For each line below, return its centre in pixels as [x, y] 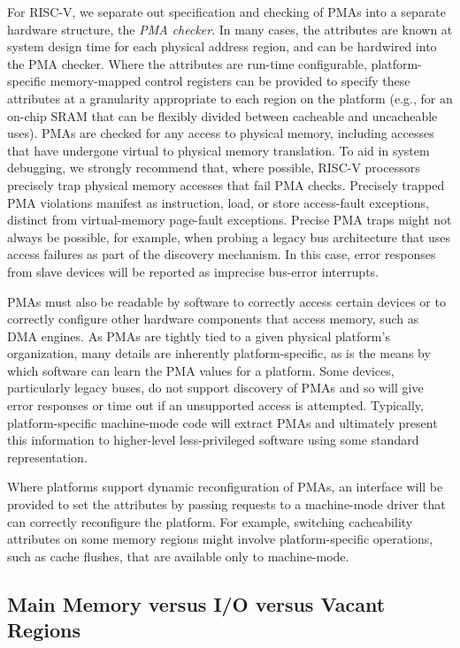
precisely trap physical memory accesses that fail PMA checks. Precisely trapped [226, 184]
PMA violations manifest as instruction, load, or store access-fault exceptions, [218, 202]
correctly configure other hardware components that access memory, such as [213, 319]
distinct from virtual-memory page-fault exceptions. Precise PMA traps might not [230, 220]
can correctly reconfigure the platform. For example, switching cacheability [210, 521]
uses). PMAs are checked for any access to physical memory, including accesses [221, 133]
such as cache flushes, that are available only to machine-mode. [178, 556]
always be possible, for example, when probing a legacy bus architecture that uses [229, 236]
